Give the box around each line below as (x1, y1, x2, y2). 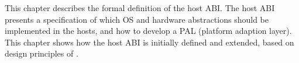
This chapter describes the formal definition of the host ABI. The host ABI (5, 2, 275, 13)
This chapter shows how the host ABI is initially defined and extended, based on (5, 36, 294, 48)
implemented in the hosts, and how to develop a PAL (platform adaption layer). (5, 24, 292, 37)
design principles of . (5, 47, 78, 60)
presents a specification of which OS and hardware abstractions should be (5, 13, 269, 25)
